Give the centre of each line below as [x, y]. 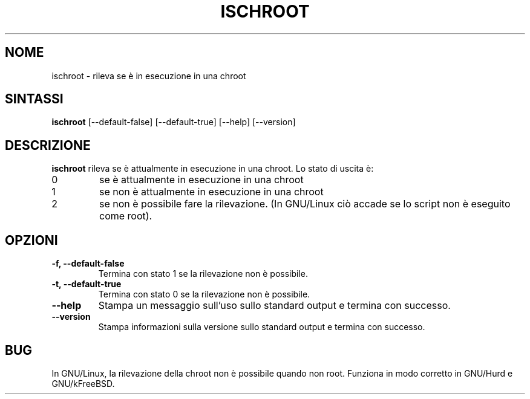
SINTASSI [34, 99]
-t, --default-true [87, 284]
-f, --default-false [88, 264]
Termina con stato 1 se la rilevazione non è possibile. [203, 274]
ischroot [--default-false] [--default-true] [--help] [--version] [174, 122]
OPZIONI [31, 240]
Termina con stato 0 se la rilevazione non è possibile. [204, 294]
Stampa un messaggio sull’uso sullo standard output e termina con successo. [274, 306]
